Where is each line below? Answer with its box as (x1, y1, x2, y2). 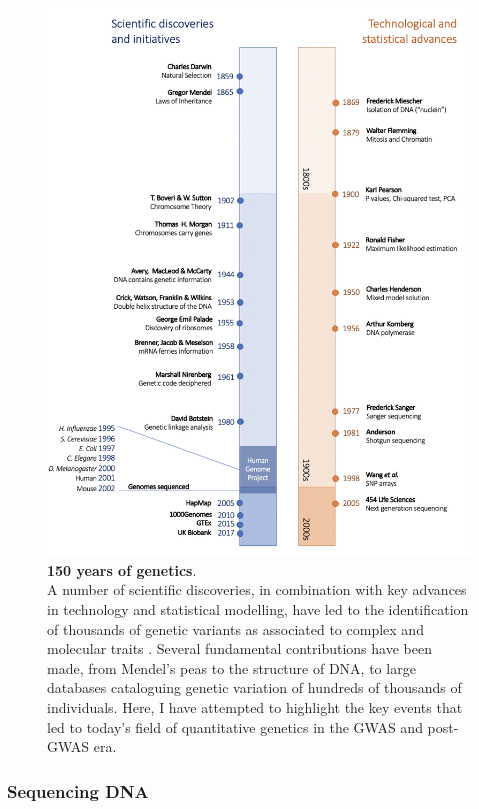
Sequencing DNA (7, 778, 149, 803)
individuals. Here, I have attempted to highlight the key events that (47, 696, 463, 717)
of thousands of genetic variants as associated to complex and (47, 618, 424, 639)
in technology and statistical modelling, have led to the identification (47, 598, 469, 619)
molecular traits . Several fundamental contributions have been (47, 638, 432, 659)
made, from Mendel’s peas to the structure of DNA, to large (47, 657, 416, 678)
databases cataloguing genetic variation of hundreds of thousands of (47, 677, 462, 698)
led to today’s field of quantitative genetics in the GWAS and (47, 716, 423, 737)
